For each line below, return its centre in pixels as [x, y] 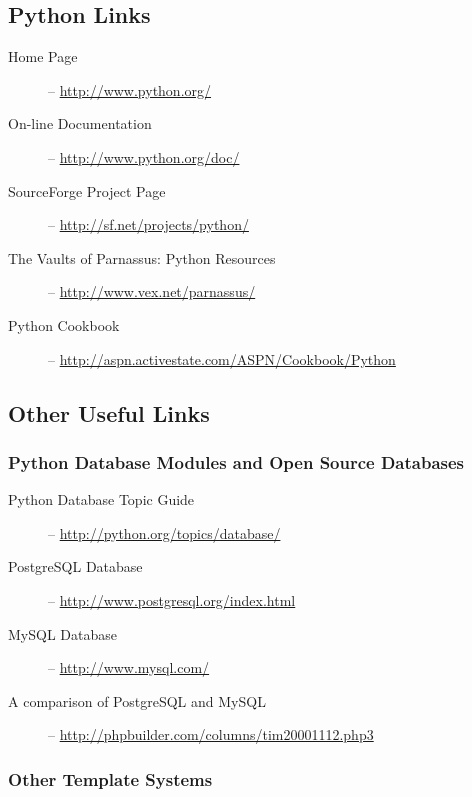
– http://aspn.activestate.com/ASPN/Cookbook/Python [222, 358]
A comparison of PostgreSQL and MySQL [137, 700]
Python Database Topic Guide [101, 499]
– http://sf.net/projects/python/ [148, 224]
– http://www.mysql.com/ [129, 667]
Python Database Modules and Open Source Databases [236, 461]
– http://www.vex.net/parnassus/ [152, 291]
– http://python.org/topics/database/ [164, 532]
